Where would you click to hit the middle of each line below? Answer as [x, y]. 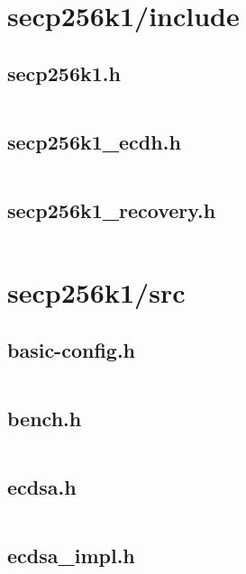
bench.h [45, 418]
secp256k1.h [64, 73]
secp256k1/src [96, 292]
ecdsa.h [42, 487]
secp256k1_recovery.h [112, 210]
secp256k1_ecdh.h [94, 141]
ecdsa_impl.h [71, 556]
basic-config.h [72, 349]
